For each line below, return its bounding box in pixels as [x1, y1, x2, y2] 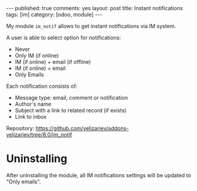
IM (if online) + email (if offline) [14, 58, 91, 65]
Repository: [6, 125, 35, 132]
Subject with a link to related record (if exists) [14, 107, 127, 114]
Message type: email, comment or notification [14, 94, 128, 101]
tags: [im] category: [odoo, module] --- [6, 11, 103, 18]
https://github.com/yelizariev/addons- [35, 125, 130, 132]
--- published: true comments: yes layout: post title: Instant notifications [6, 5, 183, 11]
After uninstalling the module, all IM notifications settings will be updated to [6, 171, 192, 178]
